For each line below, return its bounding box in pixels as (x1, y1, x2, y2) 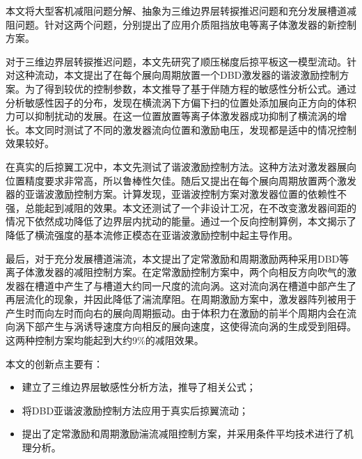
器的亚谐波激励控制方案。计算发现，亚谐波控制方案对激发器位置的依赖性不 (6, 187, 347, 201)
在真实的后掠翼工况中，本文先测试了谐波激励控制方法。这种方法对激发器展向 (6, 159, 356, 173)
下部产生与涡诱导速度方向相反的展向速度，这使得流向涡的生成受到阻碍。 (24, 319, 356, 334)
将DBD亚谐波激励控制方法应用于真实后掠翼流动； (22, 403, 249, 417)
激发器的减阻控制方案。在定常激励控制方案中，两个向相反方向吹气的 (34, 265, 347, 279)
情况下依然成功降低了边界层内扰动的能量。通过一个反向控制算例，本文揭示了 (6, 214, 356, 228)
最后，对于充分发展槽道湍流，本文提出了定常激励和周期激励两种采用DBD (6, 251, 340, 265)
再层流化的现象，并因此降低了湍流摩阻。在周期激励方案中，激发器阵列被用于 (6, 292, 356, 306)
